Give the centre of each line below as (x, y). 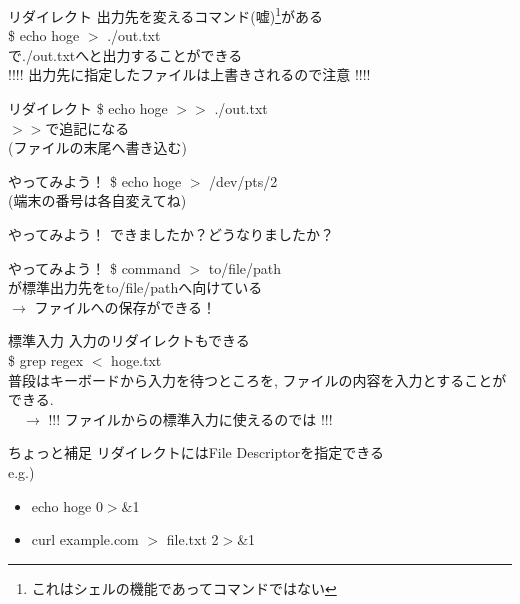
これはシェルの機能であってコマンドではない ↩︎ (184, 587)
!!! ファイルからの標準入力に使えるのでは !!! (190, 418)
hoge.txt (136, 359)
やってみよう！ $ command (94, 267)
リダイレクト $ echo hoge (88, 108)
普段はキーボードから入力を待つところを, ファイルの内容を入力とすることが (257, 379)
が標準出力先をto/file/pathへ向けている (135, 287)
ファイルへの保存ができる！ (125, 306)
